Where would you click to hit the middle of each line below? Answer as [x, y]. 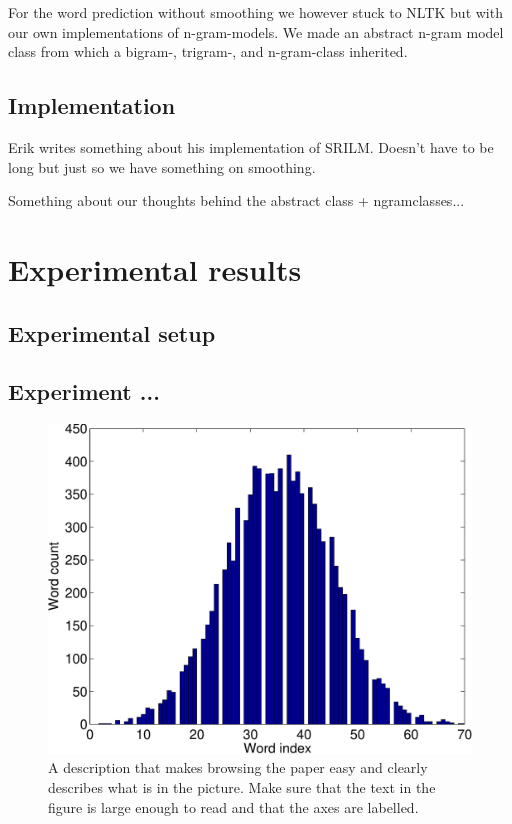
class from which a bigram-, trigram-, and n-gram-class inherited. [208, 51]
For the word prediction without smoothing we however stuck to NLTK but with [255, 12]
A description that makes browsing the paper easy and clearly [238, 767]
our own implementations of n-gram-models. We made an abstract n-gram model [256, 31]
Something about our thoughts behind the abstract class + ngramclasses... [236, 200]
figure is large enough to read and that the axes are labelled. [233, 806]
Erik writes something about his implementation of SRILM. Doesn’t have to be [251, 146]
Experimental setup [112, 332]
